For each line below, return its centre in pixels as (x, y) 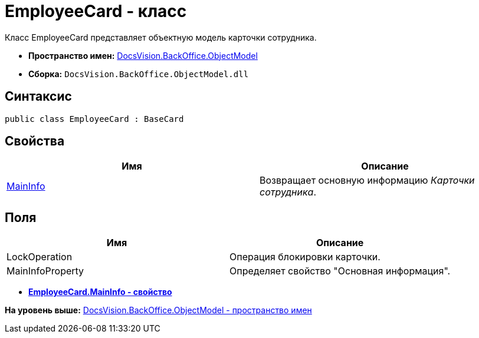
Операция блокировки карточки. (305, 257)
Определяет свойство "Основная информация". (340, 271)
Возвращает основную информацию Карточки (367, 180)
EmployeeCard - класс (96, 11)
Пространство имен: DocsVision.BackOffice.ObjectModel (143, 55)
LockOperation (40, 257)
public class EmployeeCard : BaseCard (94, 119)
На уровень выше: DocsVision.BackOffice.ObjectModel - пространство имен (158, 310)
